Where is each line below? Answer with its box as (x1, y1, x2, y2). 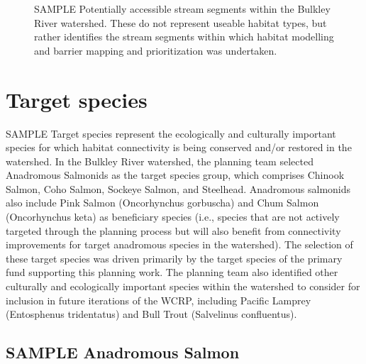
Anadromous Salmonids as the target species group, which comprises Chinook (6, 167, 345, 182)
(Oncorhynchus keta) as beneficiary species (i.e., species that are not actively (6, 209, 340, 224)
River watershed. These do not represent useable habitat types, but (34, 15, 327, 30)
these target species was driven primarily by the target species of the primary (6, 250, 343, 265)
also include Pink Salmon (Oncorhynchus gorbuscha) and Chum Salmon (6, 195, 319, 210)
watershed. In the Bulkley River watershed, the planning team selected (6, 153, 314, 168)
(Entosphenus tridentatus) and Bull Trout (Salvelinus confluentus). (6, 307, 297, 321)
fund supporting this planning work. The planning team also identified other (6, 265, 338, 280)
